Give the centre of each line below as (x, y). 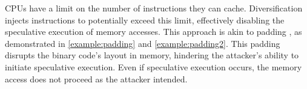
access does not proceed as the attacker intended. (96, 78)
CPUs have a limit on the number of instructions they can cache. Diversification (154, 8)
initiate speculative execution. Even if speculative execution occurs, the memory (153, 66)
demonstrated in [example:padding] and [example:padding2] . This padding (143, 43)
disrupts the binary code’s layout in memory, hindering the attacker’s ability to (152, 55)
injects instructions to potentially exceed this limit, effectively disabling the (145, 20)
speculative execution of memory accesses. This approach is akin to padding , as (153, 32)
